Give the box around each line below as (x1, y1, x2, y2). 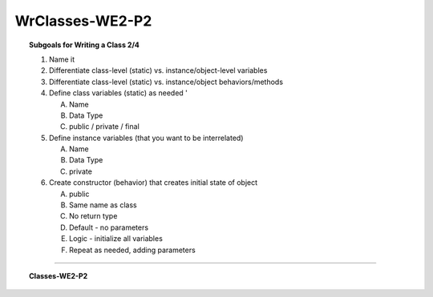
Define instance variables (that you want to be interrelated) (49, 133, 244, 142)
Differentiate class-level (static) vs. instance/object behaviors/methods (49, 77, 284, 86)
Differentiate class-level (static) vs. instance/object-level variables (49, 66, 268, 75)
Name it (49, 54, 75, 64)
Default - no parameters (69, 223, 148, 232)
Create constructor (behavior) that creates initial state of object (49, 178, 258, 187)
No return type (69, 211, 118, 221)
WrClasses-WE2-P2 (14, 12, 152, 30)
